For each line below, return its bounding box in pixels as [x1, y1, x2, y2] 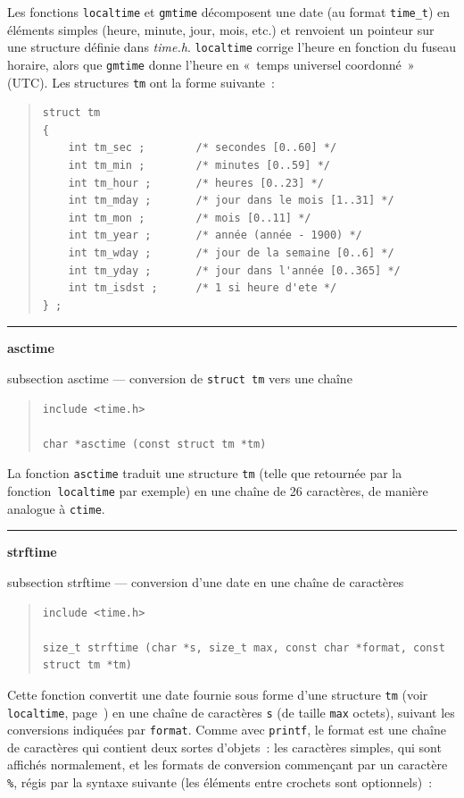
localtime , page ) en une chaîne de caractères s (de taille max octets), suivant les [7, 702, 455, 721]
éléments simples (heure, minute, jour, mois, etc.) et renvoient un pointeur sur [7, 20, 435, 38]
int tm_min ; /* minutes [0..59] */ [68, 159, 330, 172]
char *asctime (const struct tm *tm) [42, 437, 267, 450]
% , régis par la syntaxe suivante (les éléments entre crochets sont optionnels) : [7, 773, 433, 792]
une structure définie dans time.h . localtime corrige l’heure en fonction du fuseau [7, 38, 456, 56]
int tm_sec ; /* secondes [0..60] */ [68, 141, 337, 155]
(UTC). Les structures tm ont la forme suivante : [7, 72, 275, 91]
